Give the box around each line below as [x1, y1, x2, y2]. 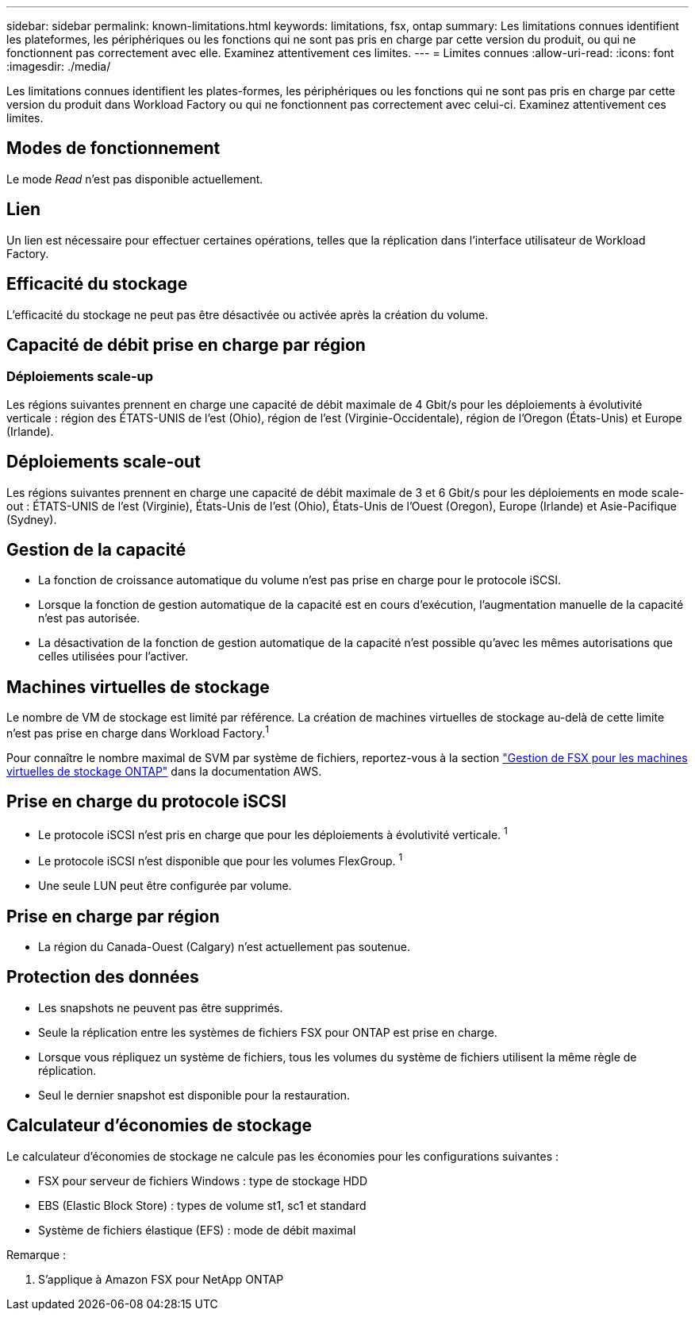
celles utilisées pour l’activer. [38, 649, 189, 664]
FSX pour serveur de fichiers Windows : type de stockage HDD [38, 1173, 368, 1188]
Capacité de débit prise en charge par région [6, 334, 366, 355]
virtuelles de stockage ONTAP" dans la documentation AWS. [6, 764, 322, 778]
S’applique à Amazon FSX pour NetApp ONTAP [38, 1272, 284, 1286]
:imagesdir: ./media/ [6, 60, 111, 73]
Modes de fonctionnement [6, 138, 221, 159]
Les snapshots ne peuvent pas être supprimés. [38, 1000, 283, 1015]
